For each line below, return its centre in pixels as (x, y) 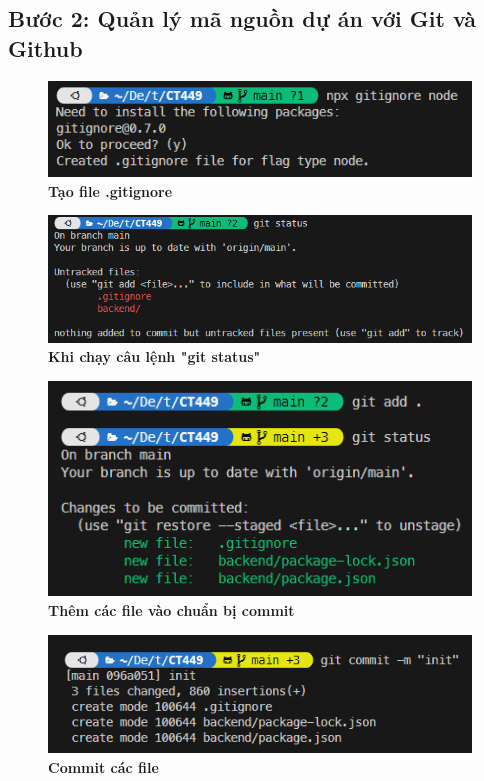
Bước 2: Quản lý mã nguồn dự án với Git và (242, 18)
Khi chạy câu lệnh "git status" (154, 356)
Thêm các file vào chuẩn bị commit (171, 610)
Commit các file (103, 766)
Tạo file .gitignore (110, 190)
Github (45, 47)
